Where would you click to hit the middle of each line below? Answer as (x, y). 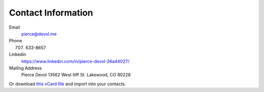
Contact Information (51, 13)
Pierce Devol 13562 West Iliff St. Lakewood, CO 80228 (76, 75)
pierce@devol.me (39, 34)
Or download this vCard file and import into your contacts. (68, 84)
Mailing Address (25, 68)
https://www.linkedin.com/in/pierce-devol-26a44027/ (75, 61)
